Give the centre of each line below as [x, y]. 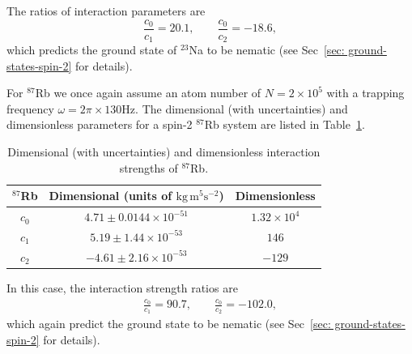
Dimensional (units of [110, 196]
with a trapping [365, 93]
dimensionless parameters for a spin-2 [100, 124]
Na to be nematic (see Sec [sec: [267, 50]
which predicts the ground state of [92, 50]
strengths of [149, 167]
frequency [30, 108]
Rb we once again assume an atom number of [148, 93]
